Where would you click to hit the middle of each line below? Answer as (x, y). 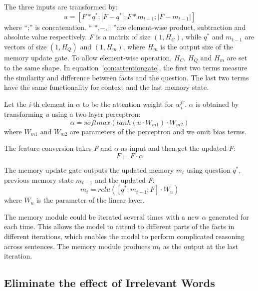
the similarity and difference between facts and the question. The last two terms (127, 77)
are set (237, 57)
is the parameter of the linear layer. (90, 200)
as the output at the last (201, 246)
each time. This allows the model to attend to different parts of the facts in (119, 226)
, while (191, 37)
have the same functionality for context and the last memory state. (107, 87)
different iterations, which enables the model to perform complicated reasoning (124, 236)
